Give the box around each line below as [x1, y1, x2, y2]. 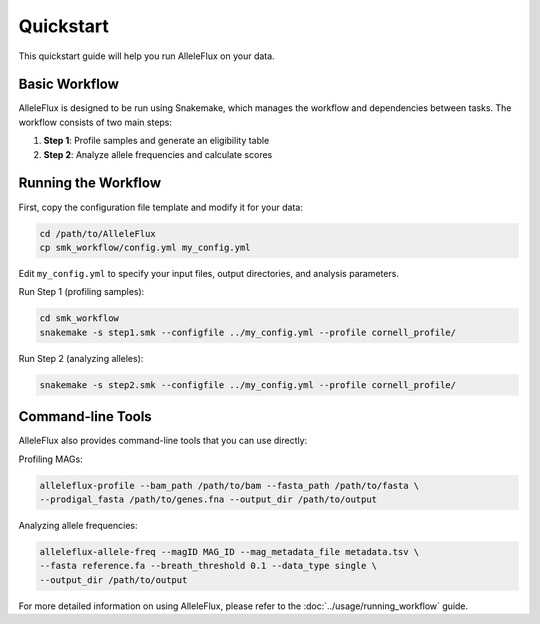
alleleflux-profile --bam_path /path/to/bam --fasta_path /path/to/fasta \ [39, 480, 420, 491]
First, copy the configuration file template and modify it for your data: [18, 201, 304, 213]
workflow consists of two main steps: [18, 116, 173, 128]
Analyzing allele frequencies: [18, 519, 138, 531]
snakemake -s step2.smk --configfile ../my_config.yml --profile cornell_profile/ [39, 379, 457, 390]
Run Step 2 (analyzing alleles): [18, 352, 144, 364]
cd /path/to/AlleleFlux [39, 228, 157, 239]
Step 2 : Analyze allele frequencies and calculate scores [43, 148, 273, 160]
